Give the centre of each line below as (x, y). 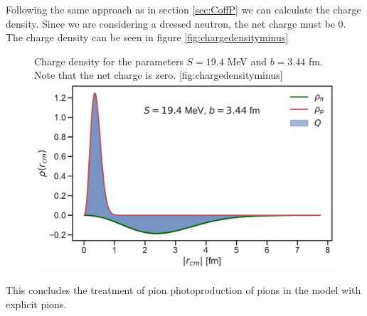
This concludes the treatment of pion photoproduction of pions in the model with (183, 290)
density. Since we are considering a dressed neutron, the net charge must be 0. (176, 23)
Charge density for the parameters (109, 61)
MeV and (247, 61)
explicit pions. (36, 304)
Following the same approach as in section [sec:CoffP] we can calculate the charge (183, 9)
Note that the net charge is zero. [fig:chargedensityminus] (159, 75)
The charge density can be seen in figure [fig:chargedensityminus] (147, 37)
